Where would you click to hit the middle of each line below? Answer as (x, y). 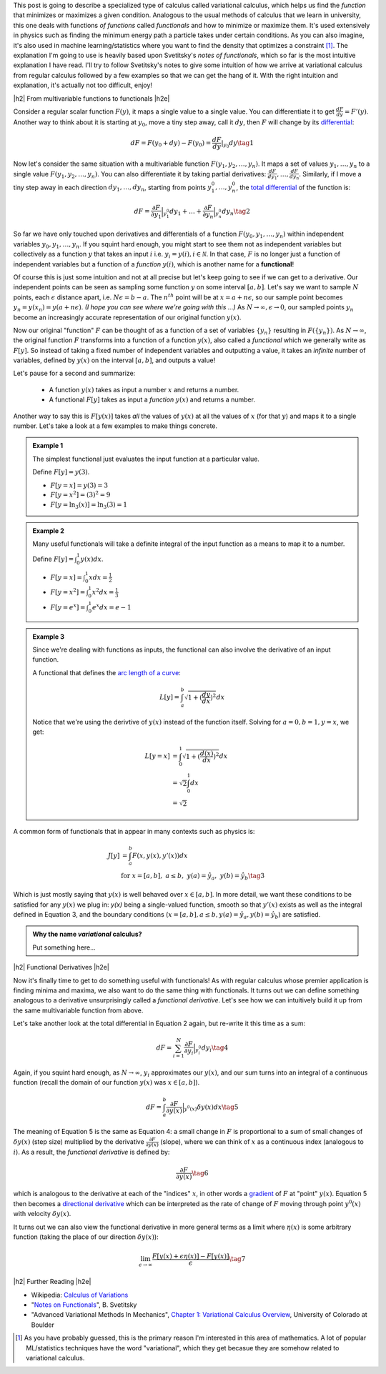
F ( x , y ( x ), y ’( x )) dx (160, 855)
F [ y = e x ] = (68, 607)
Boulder (43, 1325)
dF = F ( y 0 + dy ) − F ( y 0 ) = (171, 144)
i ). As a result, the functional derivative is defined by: (91, 1152)
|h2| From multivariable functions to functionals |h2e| (91, 98)
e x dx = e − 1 (112, 607)
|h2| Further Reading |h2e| (52, 1282)
